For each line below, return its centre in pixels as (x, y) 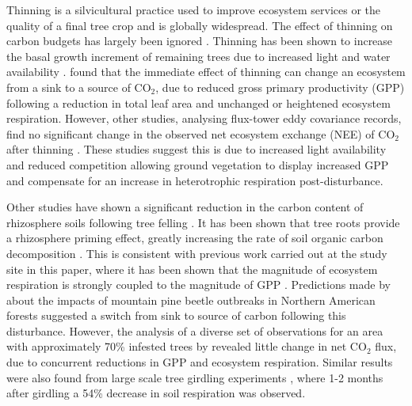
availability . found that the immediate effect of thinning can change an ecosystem (206, 72)
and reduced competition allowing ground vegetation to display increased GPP (198, 164)
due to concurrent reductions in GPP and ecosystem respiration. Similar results (200, 362)
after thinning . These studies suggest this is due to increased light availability (196, 149)
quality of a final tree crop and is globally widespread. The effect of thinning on (200, 25)
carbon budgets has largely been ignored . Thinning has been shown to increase (200, 41)
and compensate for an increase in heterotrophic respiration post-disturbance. (195, 180)
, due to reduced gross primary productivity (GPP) (280, 87)
